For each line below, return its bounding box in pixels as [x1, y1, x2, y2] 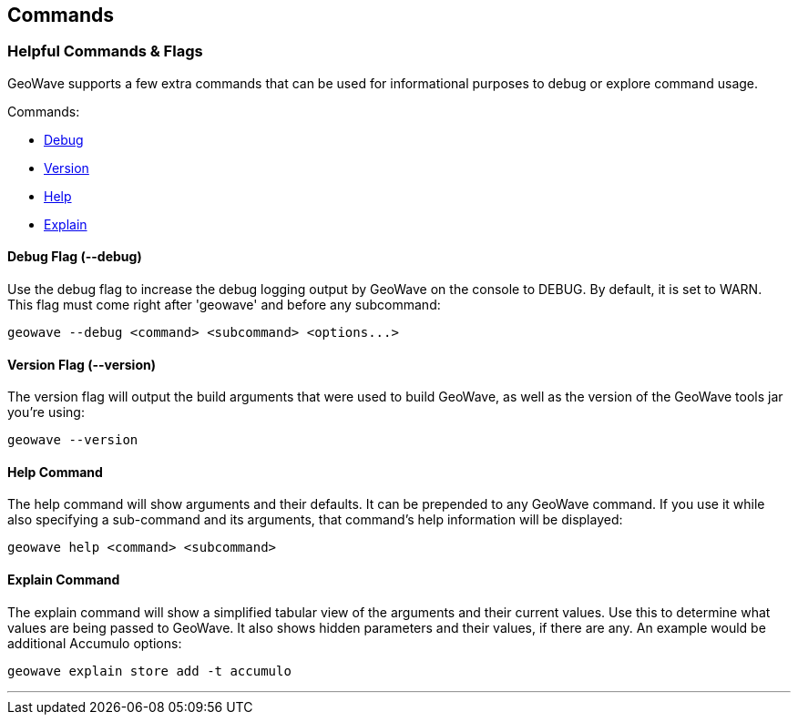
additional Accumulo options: [7, 635, 182, 651]
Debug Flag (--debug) [7, 249, 142, 265]
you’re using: [7, 404, 85, 421]
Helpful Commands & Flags [7, 42, 203, 61]
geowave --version [7, 432, 138, 448]
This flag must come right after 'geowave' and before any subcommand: [7, 297, 441, 313]
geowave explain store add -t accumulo [7, 663, 292, 678]
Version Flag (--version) [7, 356, 156, 372]
